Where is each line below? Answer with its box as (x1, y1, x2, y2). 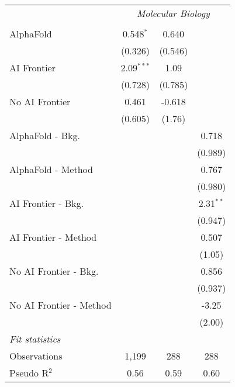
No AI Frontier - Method (9, 298, 112, 312)
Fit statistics (9, 332, 61, 345)
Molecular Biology (136, 6, 210, 20)
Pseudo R (9, 366, 49, 379)
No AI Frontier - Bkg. (9, 264, 99, 278)
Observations (9, 349, 63, 362)
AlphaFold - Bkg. (9, 129, 80, 142)
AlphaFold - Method (9, 163, 93, 176)
